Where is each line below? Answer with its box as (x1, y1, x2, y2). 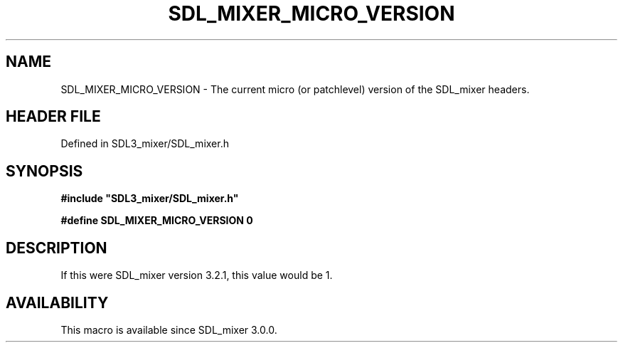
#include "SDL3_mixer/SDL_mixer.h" (60, 192, 239, 205)
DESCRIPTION (6, 238, 107, 257)
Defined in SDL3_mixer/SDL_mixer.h (60, 137, 229, 150)
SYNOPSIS (6, 162, 83, 180)
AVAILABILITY (6, 293, 109, 312)
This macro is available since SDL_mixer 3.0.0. (60, 323, 277, 336)
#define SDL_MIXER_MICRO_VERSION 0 (60, 214, 253, 227)
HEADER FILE (6, 107, 101, 126)
